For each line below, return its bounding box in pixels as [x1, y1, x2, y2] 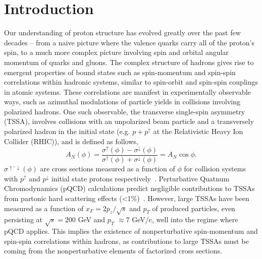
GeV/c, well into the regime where [132, 214, 238, 225]
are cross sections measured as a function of [40, 163, 175, 174]
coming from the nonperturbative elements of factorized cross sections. [4, 245, 222, 256]
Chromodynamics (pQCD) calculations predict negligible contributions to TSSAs [4, 183, 255, 193]
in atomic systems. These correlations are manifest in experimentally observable [4, 86, 251, 97]
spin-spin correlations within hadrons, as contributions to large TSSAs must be [4, 235, 249, 246]
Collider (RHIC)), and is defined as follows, [4, 136, 138, 146]
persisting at [4, 214, 43, 225]
